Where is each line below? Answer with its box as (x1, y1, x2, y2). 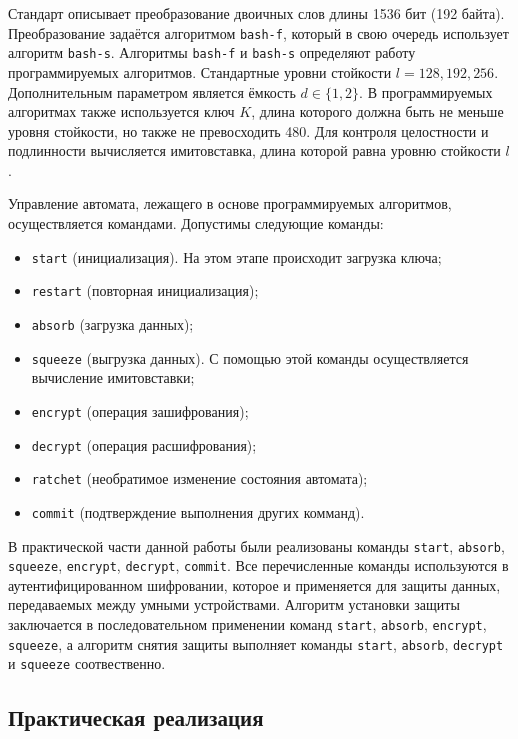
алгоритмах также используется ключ (8, 101, 235, 122)
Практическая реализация (8, 702, 264, 733)
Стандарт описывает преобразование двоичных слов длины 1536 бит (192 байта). (8, 3, 505, 23)
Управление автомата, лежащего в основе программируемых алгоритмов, (8, 193, 452, 214)
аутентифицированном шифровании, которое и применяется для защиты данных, (8, 574, 501, 595)
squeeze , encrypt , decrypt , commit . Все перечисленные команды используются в (8, 555, 509, 576)
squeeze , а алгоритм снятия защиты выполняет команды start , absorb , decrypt (8, 633, 504, 654)
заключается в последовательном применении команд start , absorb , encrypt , (8, 614, 487, 634)
